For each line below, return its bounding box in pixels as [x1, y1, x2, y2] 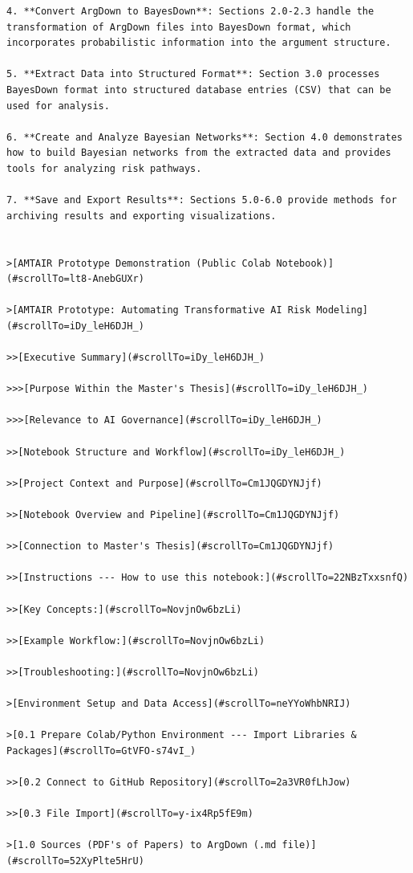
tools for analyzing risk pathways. [6, 162, 202, 174]
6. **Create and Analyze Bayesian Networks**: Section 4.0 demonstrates [6, 131, 403, 143]
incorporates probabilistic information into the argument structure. [6, 37, 391, 49]
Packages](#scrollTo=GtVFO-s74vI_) [6, 744, 196, 757]
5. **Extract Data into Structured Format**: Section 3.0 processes [6, 68, 380, 80]
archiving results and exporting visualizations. [6, 210, 277, 222]
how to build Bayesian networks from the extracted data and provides [6, 147, 391, 159]
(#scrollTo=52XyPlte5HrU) [6, 855, 144, 867]
